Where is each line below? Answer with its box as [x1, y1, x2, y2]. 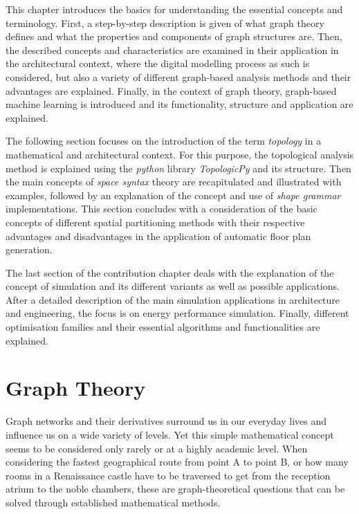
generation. [6, 242, 53, 257]
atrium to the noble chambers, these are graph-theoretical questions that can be [6, 481, 345, 496]
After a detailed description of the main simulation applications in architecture [6, 292, 340, 306]
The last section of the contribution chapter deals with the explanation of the [6, 265, 334, 279]
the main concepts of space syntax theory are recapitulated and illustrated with [6, 174, 342, 189]
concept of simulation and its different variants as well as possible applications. [6, 279, 340, 293]
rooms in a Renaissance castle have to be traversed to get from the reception [6, 468, 331, 482]
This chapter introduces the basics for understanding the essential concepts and [6, 2, 343, 16]
